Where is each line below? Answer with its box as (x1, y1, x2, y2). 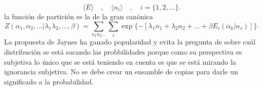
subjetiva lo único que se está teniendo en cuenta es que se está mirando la (4, 56, 236, 67)
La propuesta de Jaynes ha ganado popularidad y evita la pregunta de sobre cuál (4, 36, 256, 47)
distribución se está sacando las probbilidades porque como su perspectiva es (4, 46, 242, 57)
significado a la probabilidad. (4, 76, 94, 86)
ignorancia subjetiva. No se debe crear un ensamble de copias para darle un (4, 66, 238, 77)
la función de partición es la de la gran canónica (4, 11, 153, 21)
